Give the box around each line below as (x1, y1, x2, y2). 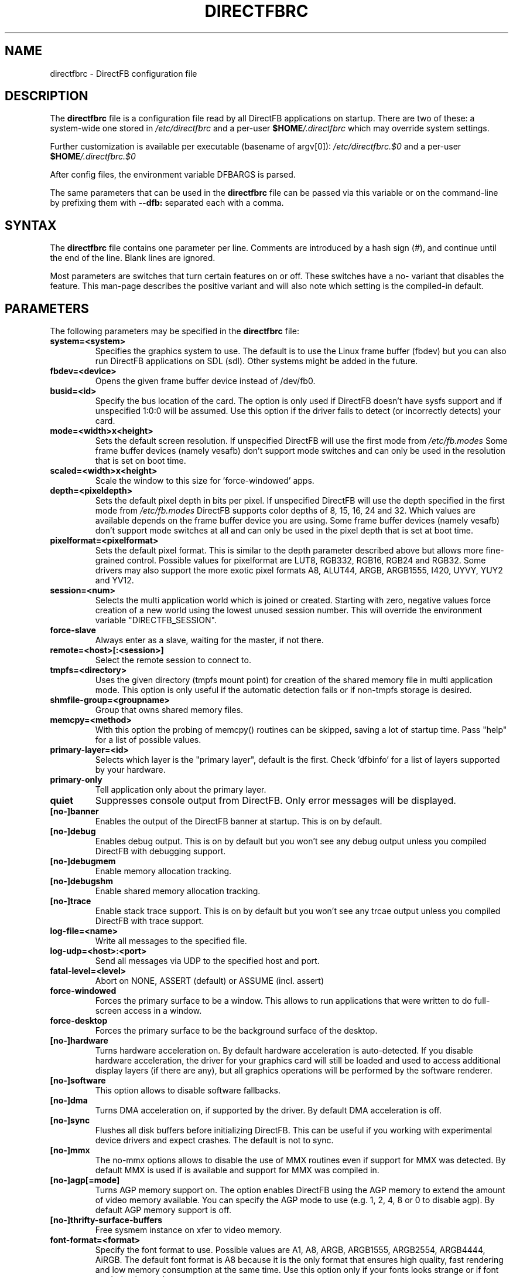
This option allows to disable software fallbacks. (95, 1085, 281, 1096)
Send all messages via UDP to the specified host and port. (95, 956, 320, 966)
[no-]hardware (50, 1035, 108, 1046)
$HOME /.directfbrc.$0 (50, 151, 136, 162)
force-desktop (50, 1016, 108, 1026)
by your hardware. (95, 765, 166, 775)
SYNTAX (5, 218, 57, 233)
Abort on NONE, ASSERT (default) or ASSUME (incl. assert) (95, 976, 324, 986)
